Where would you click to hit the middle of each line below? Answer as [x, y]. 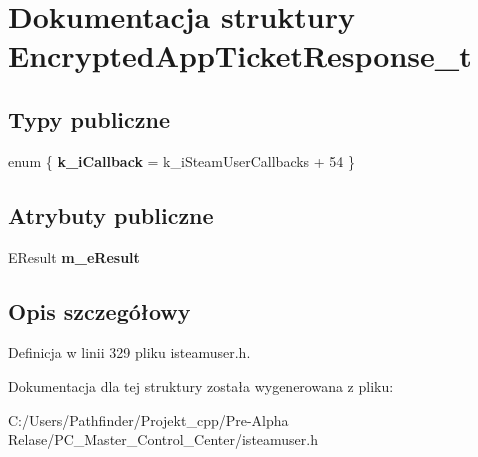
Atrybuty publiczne [111, 214]
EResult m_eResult [74, 256]
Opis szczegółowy [99, 310]
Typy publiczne [89, 118]
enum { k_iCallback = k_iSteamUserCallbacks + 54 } [182, 160]
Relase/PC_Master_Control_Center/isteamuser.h [163, 439]
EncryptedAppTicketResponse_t [240, 55]
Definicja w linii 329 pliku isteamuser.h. [129, 352]
